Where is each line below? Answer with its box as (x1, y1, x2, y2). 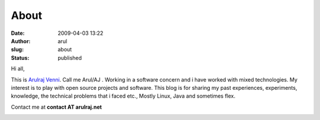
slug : (11, 46, 24, 53)
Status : (11, 54, 30, 61)
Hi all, (11, 65, 25, 72)
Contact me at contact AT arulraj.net (11, 103, 102, 111)
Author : (11, 37, 31, 44)
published (57, 54, 82, 61)
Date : (11, 30, 25, 37)
